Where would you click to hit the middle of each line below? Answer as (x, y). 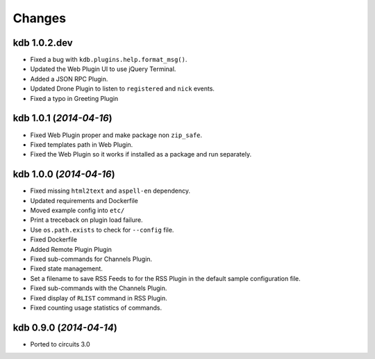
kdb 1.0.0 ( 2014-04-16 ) (64, 174)
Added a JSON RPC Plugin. (69, 79)
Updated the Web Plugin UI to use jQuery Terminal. (103, 69)
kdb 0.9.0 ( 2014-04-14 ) (65, 327)
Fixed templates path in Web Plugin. (82, 144)
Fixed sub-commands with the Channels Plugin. (99, 288)
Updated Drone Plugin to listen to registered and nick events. (123, 89)
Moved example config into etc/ (77, 210)
